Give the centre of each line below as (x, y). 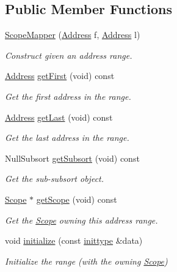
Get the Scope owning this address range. (81, 220)
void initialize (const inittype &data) (74, 240)
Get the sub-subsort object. (55, 179)
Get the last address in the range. (67, 138)
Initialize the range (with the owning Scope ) (86, 261)
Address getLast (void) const (59, 117)
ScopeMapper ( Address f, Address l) (73, 35)
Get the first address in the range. (68, 96)
